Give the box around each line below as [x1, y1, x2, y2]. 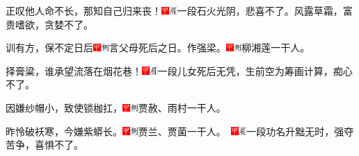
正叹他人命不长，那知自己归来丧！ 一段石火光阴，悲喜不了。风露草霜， [6, 3, 343, 17]
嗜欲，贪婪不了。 [15, 17, 93, 31]
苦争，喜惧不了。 [6, 137, 83, 152]
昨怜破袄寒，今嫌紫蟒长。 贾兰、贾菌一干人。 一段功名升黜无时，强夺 [6, 123, 354, 138]
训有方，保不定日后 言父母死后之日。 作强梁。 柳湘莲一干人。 [6, 40, 310, 55]
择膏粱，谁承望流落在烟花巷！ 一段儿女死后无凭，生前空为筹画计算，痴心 [6, 63, 353, 78]
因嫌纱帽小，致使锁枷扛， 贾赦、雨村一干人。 [6, 100, 226, 114]
